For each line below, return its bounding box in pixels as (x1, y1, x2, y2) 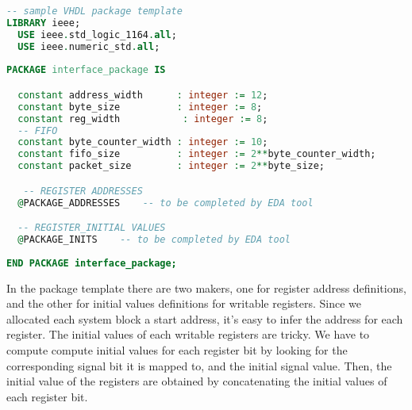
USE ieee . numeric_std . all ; (17, 40, 160, 52)
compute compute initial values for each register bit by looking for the (6, 341, 348, 358)
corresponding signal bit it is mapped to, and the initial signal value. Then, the (6, 357, 392, 374)
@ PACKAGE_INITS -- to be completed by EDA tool (17, 233, 291, 245)
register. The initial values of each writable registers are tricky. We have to (6, 326, 370, 343)
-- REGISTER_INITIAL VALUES (17, 222, 166, 234)
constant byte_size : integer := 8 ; (17, 101, 263, 113)
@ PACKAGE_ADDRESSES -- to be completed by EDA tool (17, 197, 314, 209)
